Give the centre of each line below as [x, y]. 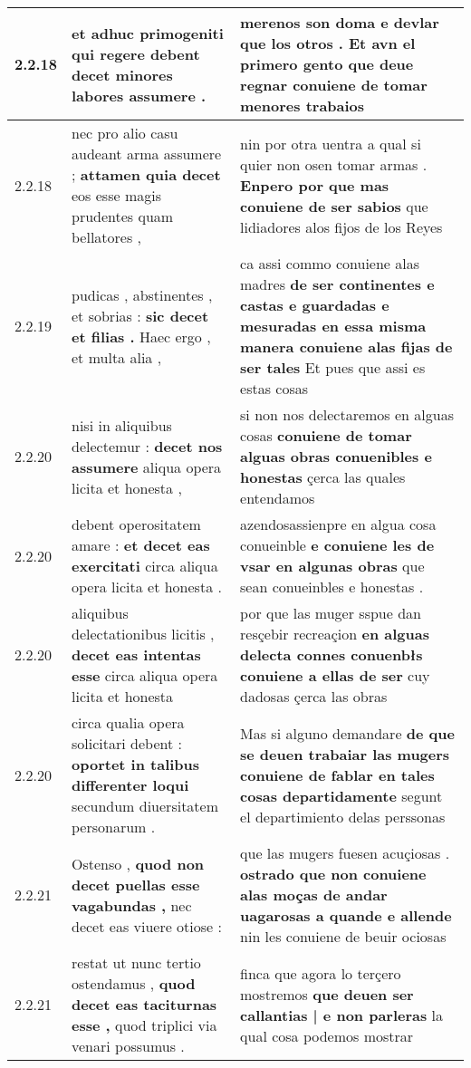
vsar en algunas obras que [332, 566]
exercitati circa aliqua [145, 566]
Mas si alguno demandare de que [347, 733]
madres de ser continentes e [337, 284]
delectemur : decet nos [147, 446]
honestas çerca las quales [323, 477]
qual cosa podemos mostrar [327, 1035]
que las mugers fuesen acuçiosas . [345, 853]
